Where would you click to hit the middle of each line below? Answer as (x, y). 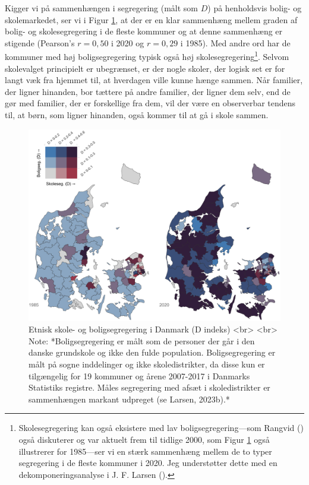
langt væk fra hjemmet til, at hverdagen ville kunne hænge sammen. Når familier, (154, 80)
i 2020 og (128, 42)
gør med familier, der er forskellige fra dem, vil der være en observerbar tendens (150, 103)
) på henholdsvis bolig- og (255, 8)
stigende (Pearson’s (40, 42)
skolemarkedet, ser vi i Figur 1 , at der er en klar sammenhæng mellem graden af (151, 19)
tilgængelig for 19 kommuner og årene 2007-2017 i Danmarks (139, 375)
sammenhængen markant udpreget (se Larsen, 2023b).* (129, 399)
